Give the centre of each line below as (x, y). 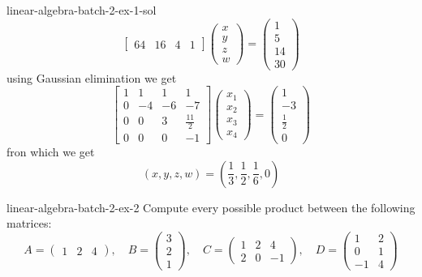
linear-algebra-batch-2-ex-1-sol (82, 10)
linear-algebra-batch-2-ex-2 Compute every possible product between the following (211, 207)
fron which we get (51, 151)
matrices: (29, 223)
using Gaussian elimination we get (92, 77)
